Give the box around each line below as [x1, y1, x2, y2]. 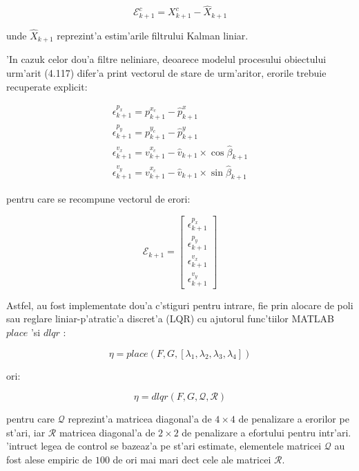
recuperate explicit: [6, 79, 88, 93]
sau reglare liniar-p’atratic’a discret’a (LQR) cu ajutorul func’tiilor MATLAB [6, 311, 334, 326]
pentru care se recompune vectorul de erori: [6, 192, 191, 206]
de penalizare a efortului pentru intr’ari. [182, 425, 351, 439]
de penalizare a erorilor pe [238, 412, 349, 426]
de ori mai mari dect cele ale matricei [113, 452, 271, 466]
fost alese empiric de [6, 452, 93, 466]
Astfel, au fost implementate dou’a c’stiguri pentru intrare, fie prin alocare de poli [6, 297, 353, 312]
